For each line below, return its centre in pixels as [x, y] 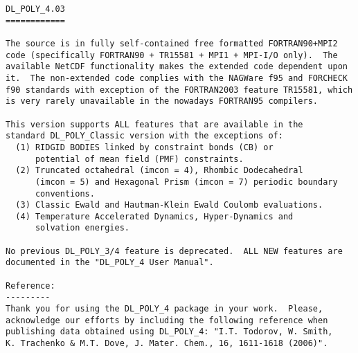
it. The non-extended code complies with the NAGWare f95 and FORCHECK [177, 78]
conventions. [65, 193]
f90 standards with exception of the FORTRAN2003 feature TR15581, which [179, 90]
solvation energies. [82, 228]
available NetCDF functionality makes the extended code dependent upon [177, 67]
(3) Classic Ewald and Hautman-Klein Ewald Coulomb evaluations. [169, 205]
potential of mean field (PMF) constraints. [139, 159]
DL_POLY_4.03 [35, 9]
